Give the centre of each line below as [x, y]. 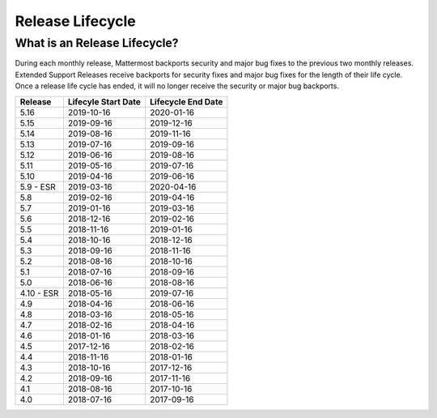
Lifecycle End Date [187, 101]
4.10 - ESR [39, 293]
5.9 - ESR [38, 186]
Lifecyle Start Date [104, 101]
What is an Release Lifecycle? [97, 43]
